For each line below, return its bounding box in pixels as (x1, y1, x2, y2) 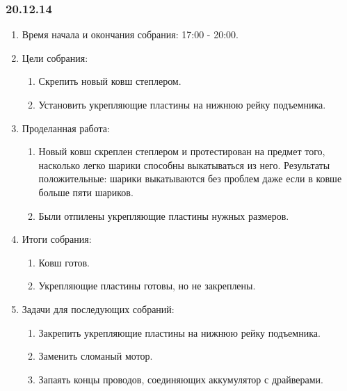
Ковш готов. (38, 255, 90, 269)
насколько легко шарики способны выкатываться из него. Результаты (38, 157, 330, 172)
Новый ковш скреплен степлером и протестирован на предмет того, (38, 144, 325, 159)
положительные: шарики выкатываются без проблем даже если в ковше (38, 171, 342, 186)
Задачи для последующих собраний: (22, 301, 175, 316)
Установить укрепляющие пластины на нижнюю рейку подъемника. (38, 97, 326, 111)
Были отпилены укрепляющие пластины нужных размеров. (38, 208, 289, 223)
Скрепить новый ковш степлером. (38, 74, 181, 88)
